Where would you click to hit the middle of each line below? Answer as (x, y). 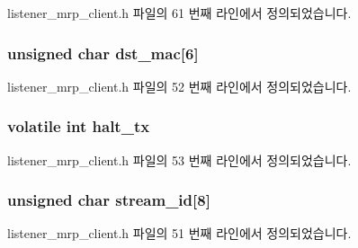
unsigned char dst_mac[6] (103, 53)
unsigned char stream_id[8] (109, 200)
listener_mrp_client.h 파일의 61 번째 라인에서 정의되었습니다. (179, 13)
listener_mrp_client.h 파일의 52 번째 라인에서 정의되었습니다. (179, 86)
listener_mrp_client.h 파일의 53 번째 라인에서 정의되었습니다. (179, 159)
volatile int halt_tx (79, 126)
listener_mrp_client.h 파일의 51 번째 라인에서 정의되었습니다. (179, 233)
